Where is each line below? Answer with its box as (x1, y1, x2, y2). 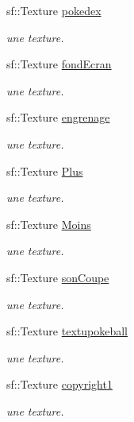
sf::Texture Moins (6, 215, 91, 232)
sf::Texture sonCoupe (6, 269, 109, 285)
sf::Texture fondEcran (6, 56, 112, 72)
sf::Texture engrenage (6, 109, 110, 126)
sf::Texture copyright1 (6, 376, 113, 393)
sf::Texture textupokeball (6, 323, 128, 339)
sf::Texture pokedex (6, 2, 101, 18)
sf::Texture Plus (6, 162, 83, 179)
